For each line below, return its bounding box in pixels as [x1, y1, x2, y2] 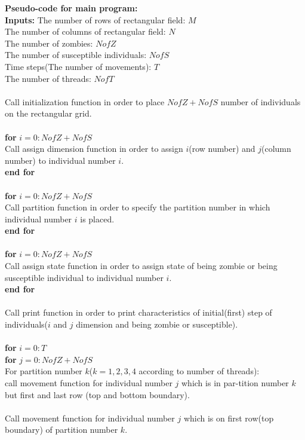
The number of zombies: [5, 36, 93, 49]
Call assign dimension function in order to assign [5, 142, 183, 155]
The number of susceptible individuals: [5, 48, 147, 61]
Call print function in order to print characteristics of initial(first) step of [5, 306, 272, 319]
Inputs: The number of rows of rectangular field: [5, 13, 186, 26]
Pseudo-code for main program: [5, 2, 138, 14]
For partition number [5, 365, 82, 377]
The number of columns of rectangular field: [5, 25, 166, 38]
